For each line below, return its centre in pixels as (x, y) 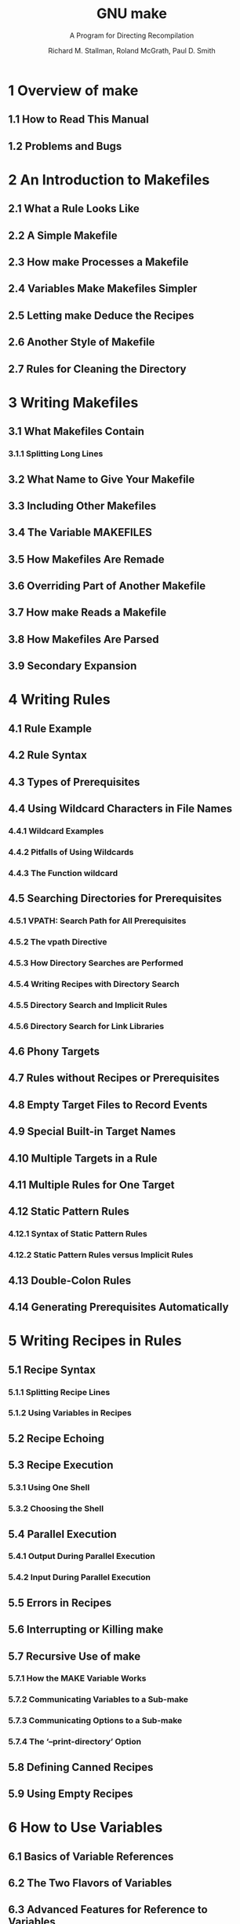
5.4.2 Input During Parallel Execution (80, 1577)
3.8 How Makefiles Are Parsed (84, 639)
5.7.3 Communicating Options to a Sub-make (95, 1721)
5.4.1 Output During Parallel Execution (82, 1557)
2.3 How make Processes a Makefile (98, 263)
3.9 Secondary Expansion (73, 666)
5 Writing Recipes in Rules (95, 1341)
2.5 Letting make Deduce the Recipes (101, 315)
